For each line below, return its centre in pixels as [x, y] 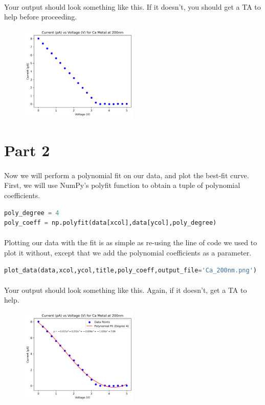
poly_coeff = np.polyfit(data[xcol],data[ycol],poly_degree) [111, 223]
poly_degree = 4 [32, 213]
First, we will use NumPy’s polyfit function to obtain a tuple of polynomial [122, 185]
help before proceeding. [41, 17]
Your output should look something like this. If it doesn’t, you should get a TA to [132, 6]
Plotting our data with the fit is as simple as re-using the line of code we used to [131, 242]
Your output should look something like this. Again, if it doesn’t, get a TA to [126, 290]
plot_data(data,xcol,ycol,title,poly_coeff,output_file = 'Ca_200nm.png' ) [130, 270]
